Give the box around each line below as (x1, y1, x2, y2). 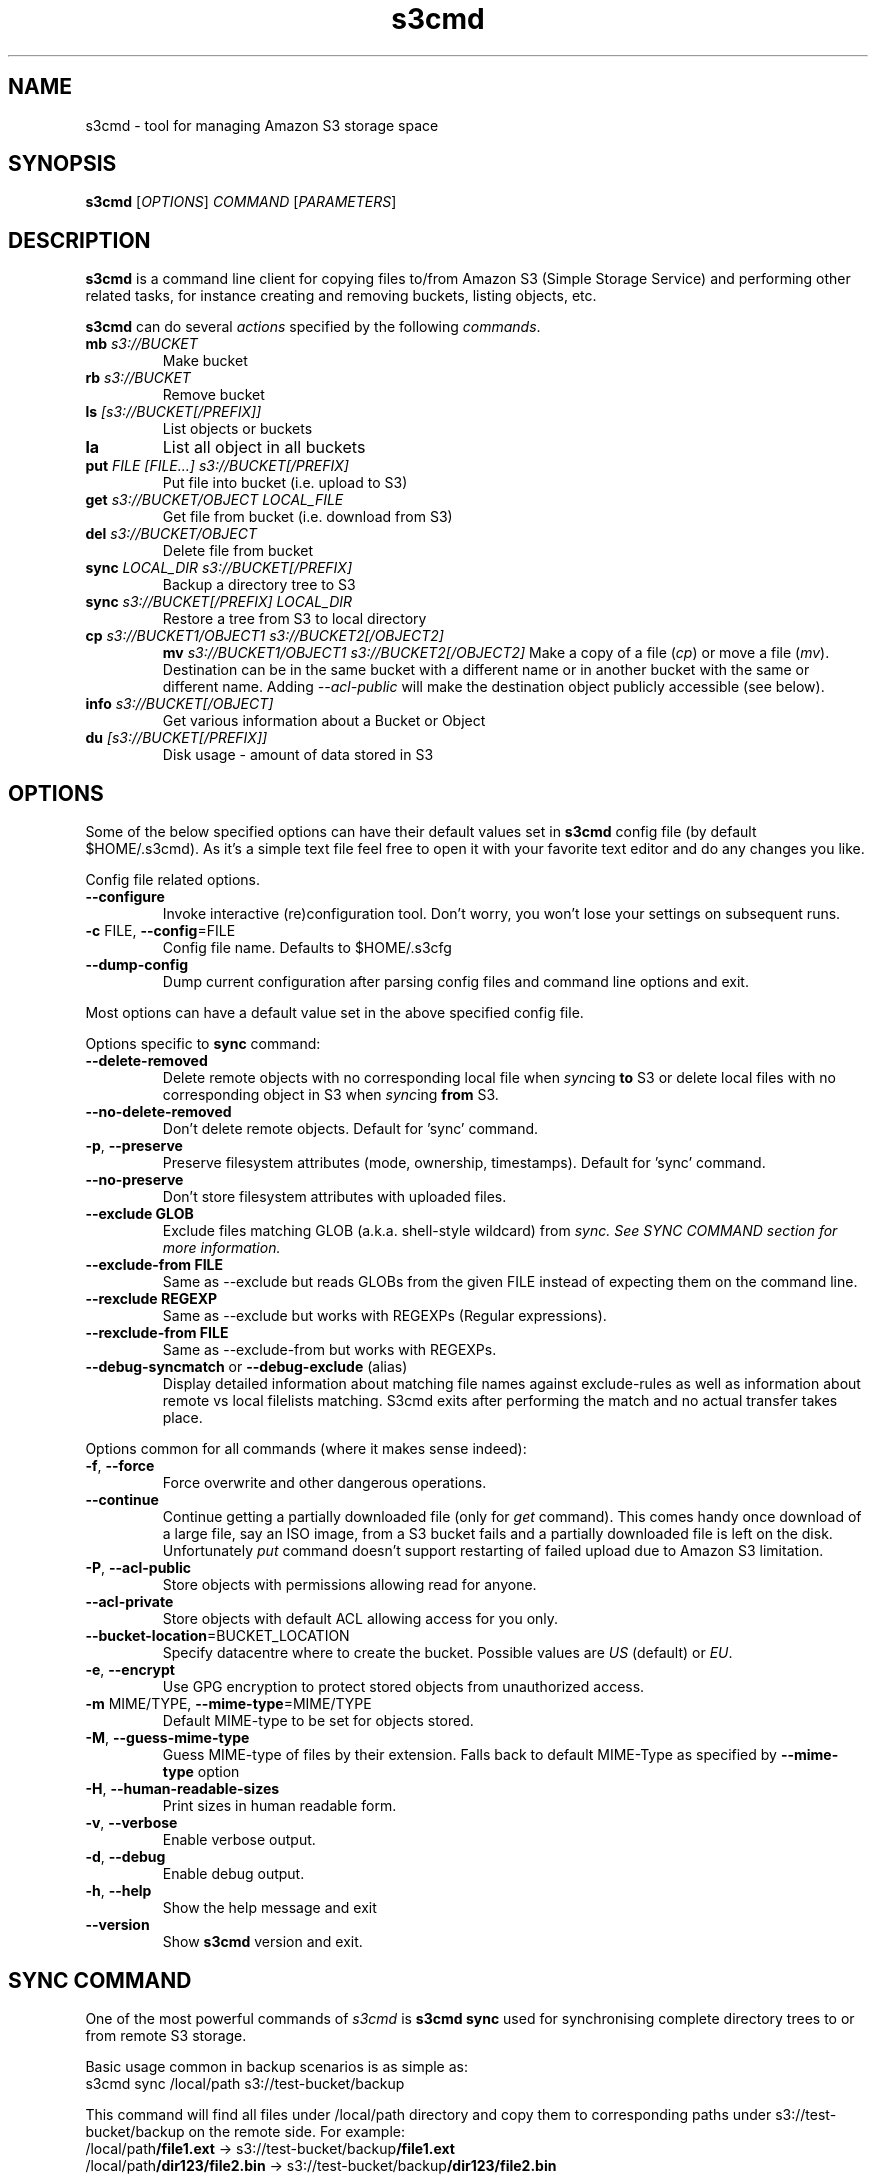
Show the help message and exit (162, 1899, 377, 1917)
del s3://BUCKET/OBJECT (85, 525, 257, 543)
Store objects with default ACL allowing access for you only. (162, 1610, 559, 1628)
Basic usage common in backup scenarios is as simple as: (85, 2057, 469, 2075)
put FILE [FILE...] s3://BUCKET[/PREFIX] (85, 457, 349, 475)
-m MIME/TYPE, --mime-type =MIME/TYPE (85, 1695, 372, 1713)
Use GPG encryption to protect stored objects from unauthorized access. (162, 1678, 645, 1696)
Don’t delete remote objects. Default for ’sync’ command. (162, 1120, 539, 1138)
